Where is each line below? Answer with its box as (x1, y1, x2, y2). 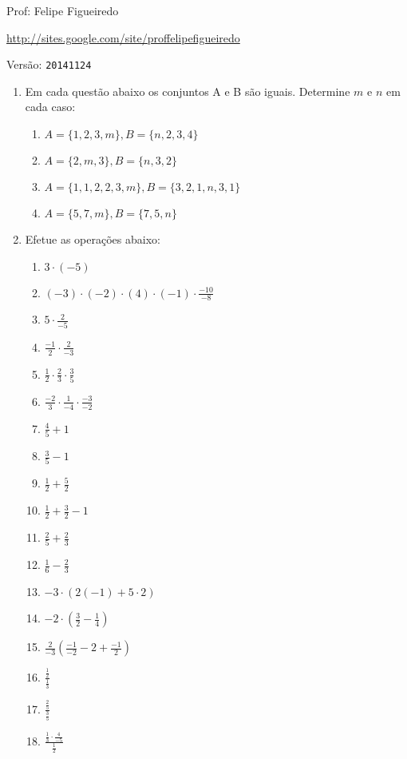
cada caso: (25, 98, 76, 115)
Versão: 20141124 (6, 56, 92, 73)
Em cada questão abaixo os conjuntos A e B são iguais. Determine (25, 82, 350, 99)
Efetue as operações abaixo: (25, 231, 160, 248)
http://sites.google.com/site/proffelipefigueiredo (6, 29, 240, 46)
